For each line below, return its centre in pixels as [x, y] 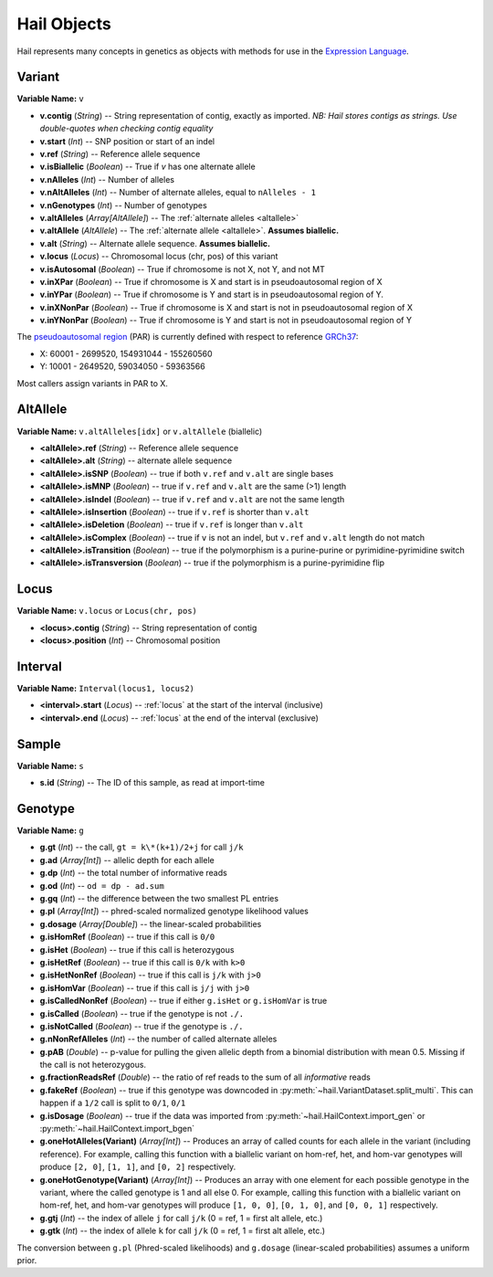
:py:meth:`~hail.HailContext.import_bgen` [117, 1129]
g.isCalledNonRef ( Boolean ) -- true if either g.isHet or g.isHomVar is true [184, 1001]
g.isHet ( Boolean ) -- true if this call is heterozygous [137, 949]
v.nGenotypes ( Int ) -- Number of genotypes [123, 205]
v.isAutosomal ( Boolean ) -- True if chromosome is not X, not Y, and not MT [183, 269]
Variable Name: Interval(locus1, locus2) [106, 689]
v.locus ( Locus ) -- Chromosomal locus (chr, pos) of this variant [159, 257]
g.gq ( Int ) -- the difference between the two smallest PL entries [159, 898]
